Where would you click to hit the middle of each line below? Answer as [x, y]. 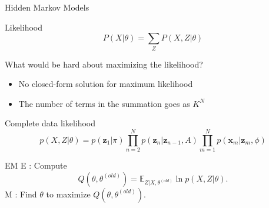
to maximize [68, 194]
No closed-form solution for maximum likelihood [106, 84]
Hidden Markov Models [47, 7]
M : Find [21, 194]
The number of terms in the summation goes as [104, 103]
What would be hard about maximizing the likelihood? [104, 64]
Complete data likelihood [50, 123]
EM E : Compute [36, 165]
